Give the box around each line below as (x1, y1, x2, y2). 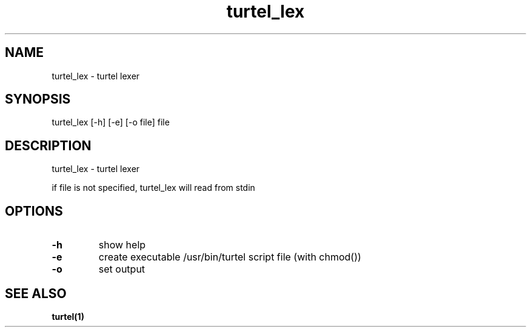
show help (98, 239, 146, 251)
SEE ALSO (5, 285, 67, 301)
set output (98, 263, 145, 276)
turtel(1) (52, 311, 84, 322)
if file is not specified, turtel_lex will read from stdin (52, 182, 255, 193)
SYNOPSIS (5, 91, 71, 107)
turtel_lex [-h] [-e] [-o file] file (52, 117, 170, 128)
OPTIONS (5, 203, 63, 219)
